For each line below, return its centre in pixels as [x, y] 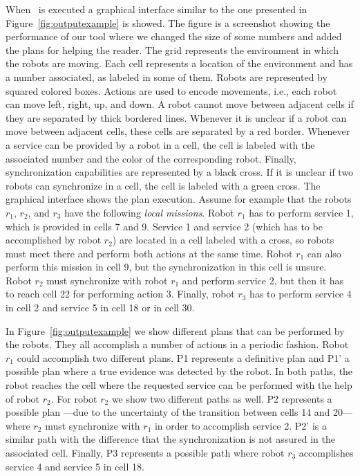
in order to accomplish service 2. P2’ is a [240, 425]
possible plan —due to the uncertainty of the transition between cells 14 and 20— [179, 412]
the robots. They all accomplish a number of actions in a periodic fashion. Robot [177, 344]
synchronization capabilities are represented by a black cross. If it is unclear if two [180, 172]
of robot [23, 398]
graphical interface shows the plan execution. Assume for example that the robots [179, 199]
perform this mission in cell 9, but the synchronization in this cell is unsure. [166, 267]
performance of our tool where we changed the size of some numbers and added [174, 36]
